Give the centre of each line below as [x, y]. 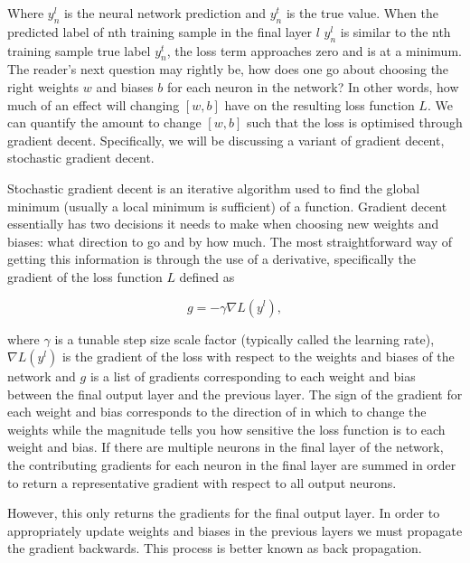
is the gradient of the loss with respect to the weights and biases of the [258, 357]
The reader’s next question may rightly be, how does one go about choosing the [228, 69]
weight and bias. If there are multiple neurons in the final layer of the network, [226, 447]
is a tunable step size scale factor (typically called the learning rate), [244, 338]
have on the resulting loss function [320, 104]
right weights [43, 86]
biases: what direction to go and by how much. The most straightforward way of [230, 241]
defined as [207, 276]
